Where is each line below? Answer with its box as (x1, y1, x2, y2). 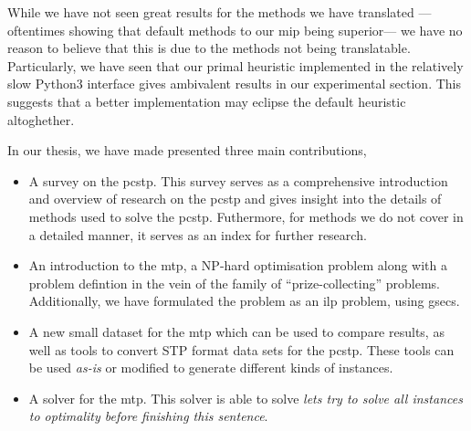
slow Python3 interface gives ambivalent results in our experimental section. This (7, 74, 462, 93)
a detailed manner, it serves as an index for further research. (28, 225, 367, 244)
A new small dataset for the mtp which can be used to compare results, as (28, 321, 445, 341)
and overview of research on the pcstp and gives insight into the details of (28, 189, 442, 208)
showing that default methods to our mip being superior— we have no (68, 20, 463, 39)
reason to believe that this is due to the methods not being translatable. (7, 38, 411, 58)
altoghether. (7, 110, 75, 129)
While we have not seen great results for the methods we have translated (7, 3, 414, 21)
